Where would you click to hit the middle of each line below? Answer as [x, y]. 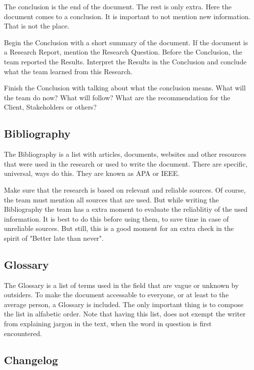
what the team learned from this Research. [68, 71]
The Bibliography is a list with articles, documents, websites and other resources [125, 154]
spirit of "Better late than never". [54, 238]
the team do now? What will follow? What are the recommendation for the [117, 97]
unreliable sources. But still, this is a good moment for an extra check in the [119, 228]
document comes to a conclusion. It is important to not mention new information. [127, 16]
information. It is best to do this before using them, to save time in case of [116, 218]
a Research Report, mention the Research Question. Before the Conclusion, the [123, 52]
